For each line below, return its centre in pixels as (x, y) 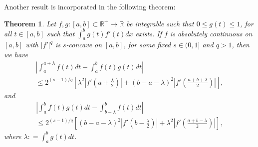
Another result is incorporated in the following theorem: (90, 6)
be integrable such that (160, 23)
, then (241, 45)
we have (16, 55)
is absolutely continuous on (211, 33)
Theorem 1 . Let (30, 23)
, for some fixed (147, 45)
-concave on (84, 45)
